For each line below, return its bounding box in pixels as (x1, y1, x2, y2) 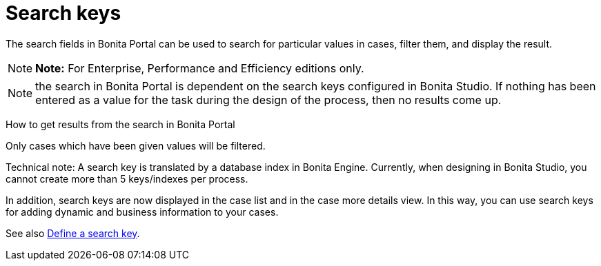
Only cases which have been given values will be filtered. (6, 139, 266, 152)
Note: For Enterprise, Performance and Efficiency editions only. (35, 61, 364, 75)
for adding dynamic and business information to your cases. (6, 205, 279, 218)
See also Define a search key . (6, 227, 140, 239)
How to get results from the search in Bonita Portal (6, 118, 235, 130)
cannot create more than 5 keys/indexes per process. (6, 172, 248, 185)
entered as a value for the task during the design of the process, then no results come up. (35, 92, 502, 107)
